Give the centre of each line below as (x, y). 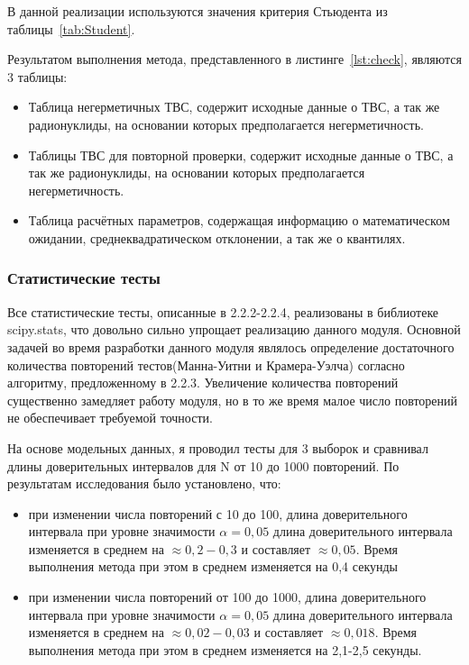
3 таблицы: (37, 76)
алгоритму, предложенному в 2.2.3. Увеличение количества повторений (203, 383)
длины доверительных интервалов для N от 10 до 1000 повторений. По (203, 465)
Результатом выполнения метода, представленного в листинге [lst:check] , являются (234, 59)
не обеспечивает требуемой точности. (110, 418)
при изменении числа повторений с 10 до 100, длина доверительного (218, 513)
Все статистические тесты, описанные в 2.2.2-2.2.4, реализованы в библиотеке (223, 311)
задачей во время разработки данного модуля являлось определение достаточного (231, 346)
